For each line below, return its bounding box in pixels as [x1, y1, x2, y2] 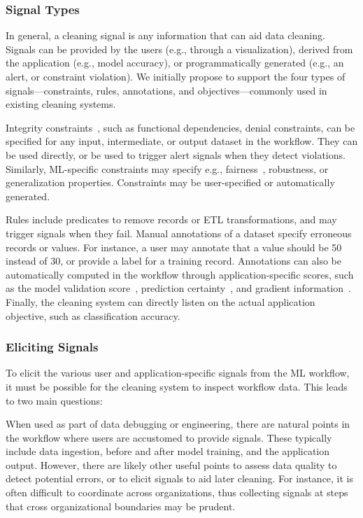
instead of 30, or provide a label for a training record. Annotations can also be [6, 253, 342, 268]
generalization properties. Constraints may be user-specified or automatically [6, 175, 335, 190]
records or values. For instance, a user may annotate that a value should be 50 [6, 239, 342, 254]
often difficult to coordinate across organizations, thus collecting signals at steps [6, 485, 348, 500]
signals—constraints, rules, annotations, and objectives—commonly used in [6, 83, 327, 97]
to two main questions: [6, 393, 103, 407]
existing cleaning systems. [6, 97, 116, 111]
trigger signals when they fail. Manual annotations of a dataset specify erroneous [6, 225, 352, 240]
